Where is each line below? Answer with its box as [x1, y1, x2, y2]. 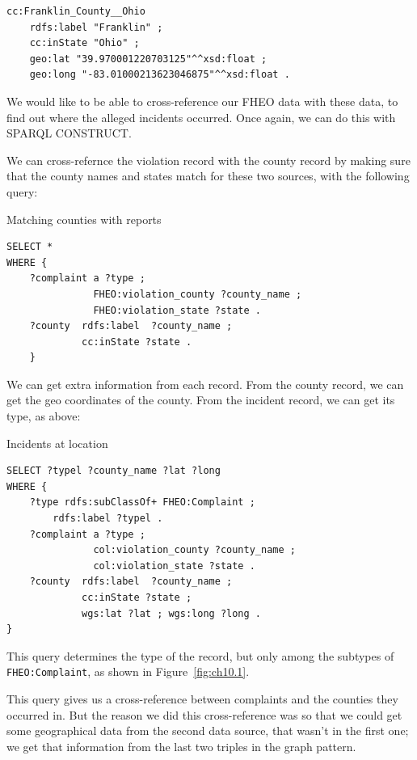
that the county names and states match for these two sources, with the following [6, 167, 410, 184]
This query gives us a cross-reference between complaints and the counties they [6, 690, 398, 707]
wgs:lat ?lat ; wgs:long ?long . [82, 607, 261, 619]
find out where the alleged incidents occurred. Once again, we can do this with [6, 108, 396, 125]
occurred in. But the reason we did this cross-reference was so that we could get [6, 706, 402, 723]
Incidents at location [6, 434, 108, 451]
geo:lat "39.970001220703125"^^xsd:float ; [29, 53, 267, 65]
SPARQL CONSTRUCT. [6, 125, 132, 141]
